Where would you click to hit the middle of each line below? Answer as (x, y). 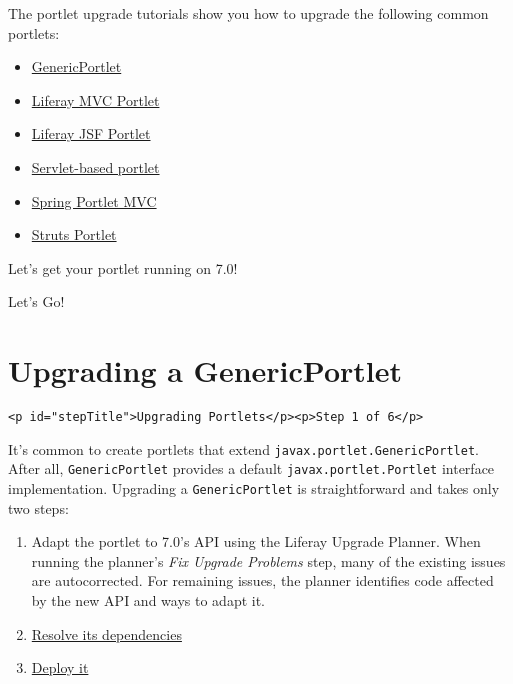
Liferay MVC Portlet (95, 99)
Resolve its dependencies (106, 633)
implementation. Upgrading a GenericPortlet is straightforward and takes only (254, 488)
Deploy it (60, 667)
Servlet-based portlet (95, 166)
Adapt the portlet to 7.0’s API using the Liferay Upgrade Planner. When (256, 541)
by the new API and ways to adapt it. (148, 600)
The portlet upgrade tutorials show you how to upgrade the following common (248, 13)
